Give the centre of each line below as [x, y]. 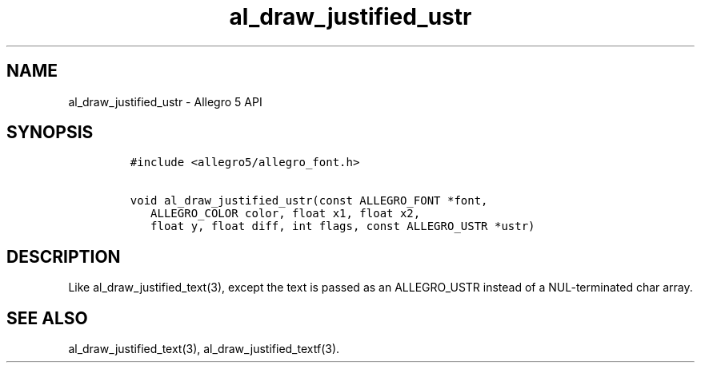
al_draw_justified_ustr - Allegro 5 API [165, 101]
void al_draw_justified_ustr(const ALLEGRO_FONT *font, [309, 201]
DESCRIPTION [64, 256]
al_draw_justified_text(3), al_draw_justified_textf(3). [204, 349]
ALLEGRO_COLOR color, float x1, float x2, [286, 214]
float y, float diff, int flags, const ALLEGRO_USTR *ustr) [343, 226]
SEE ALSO [47, 318]
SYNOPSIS [50, 133]
